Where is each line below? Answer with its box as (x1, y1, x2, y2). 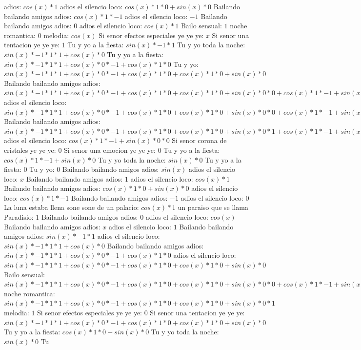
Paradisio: (4, 212, 34, 222)
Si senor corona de (172, 135, 227, 145)
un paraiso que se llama (178, 202, 248, 212)
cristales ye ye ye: (4, 144, 56, 155)
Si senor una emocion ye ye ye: (64, 144, 156, 155)
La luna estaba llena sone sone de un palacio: (4, 202, 139, 212)
